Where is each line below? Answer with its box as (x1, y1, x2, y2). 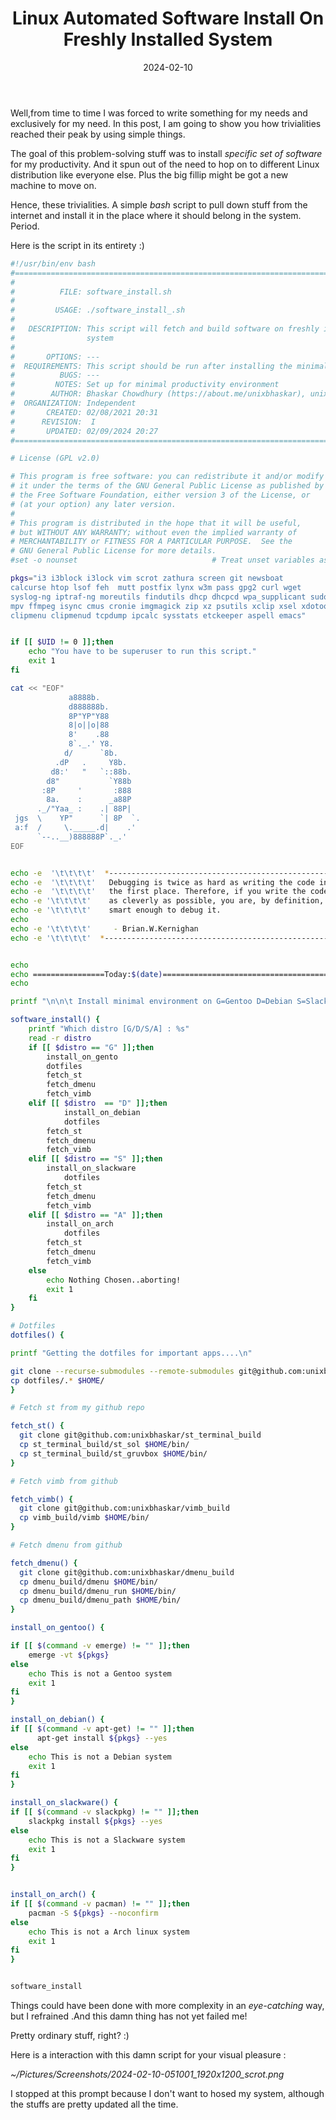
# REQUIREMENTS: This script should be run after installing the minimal (10, 361, 329, 371)
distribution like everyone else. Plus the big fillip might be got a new (10, 168, 289, 181)
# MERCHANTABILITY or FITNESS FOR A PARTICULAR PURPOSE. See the (10, 537, 293, 547)
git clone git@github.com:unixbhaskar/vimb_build (19, 1503, 230, 1514)
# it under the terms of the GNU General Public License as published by (10, 481, 325, 491)
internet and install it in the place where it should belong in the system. (10, 209, 302, 221)
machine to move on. (10, 179, 97, 191)
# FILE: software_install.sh (10, 287, 172, 297)
